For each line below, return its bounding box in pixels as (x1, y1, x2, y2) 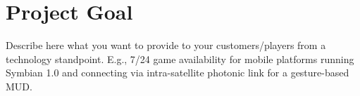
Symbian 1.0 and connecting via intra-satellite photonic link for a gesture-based (6, 65, 349, 80)
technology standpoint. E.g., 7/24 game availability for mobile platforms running (6, 51, 354, 66)
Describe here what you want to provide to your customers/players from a (6, 38, 326, 53)
